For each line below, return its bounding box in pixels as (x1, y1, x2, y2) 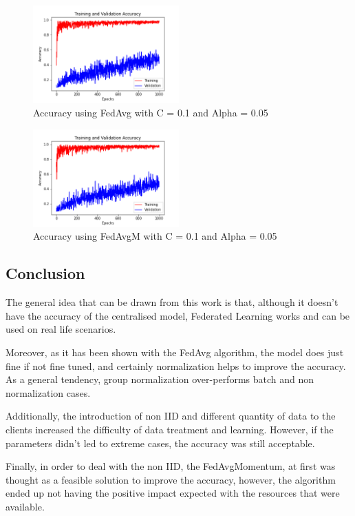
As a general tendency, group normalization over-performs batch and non (6, 372, 314, 386)
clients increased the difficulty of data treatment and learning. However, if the (6, 422, 334, 436)
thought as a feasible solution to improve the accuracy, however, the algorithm (6, 472, 336, 486)
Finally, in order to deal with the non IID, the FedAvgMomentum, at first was (6, 459, 336, 473)
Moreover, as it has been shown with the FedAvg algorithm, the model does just (6, 345, 344, 360)
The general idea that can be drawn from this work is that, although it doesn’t (6, 295, 338, 309)
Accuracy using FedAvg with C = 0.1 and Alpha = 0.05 (33, 105, 268, 119)
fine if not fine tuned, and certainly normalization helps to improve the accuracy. (6, 358, 346, 373)
